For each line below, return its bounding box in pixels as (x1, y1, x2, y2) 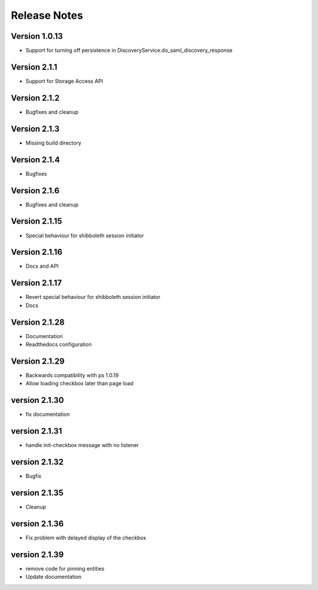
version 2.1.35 (11, 488, 64, 498)
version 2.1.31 (11, 426, 62, 436)
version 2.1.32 (11, 456, 64, 467)
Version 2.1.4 (11, 155, 60, 165)
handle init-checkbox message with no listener (25, 442, 140, 449)
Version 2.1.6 (11, 185, 60, 195)
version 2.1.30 (11, 395, 64, 405)
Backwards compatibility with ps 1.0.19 (25, 371, 119, 379)
